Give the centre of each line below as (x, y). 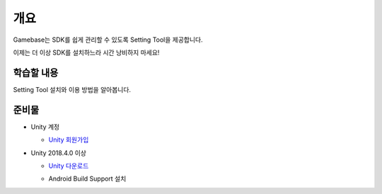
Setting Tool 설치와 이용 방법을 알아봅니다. (72, 89)
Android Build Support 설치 (87, 179)
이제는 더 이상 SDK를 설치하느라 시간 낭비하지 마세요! (86, 52)
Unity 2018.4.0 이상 (58, 153)
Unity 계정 (45, 127)
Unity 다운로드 (69, 166)
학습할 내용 (36, 73)
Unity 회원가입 (69, 140)
